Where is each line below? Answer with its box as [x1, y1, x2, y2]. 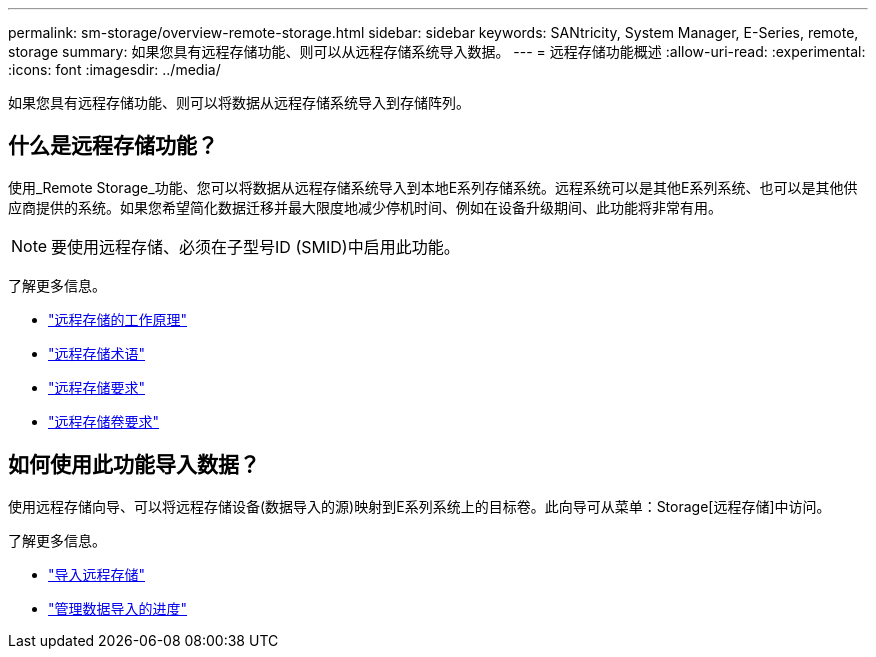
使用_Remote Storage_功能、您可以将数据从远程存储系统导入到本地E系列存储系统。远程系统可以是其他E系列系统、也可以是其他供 [8, 178, 858, 196]
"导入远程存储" [48, 565, 146, 583]
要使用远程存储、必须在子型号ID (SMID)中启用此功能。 [51, 236, 460, 257]
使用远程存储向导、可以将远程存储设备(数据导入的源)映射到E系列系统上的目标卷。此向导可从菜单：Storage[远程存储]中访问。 [8, 497, 831, 515]
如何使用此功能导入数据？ [8, 452, 260, 478]
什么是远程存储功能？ [8, 133, 218, 159]
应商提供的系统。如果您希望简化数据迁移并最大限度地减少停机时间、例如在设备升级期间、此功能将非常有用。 [8, 198, 722, 216]
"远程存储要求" [48, 378, 146, 396]
